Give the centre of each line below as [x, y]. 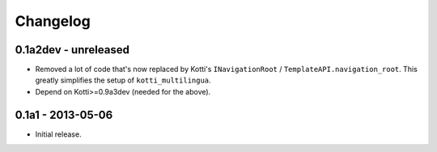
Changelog [53, 21]
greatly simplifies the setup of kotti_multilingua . [123, 80]
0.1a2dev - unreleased [72, 50]
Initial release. [58, 134]
